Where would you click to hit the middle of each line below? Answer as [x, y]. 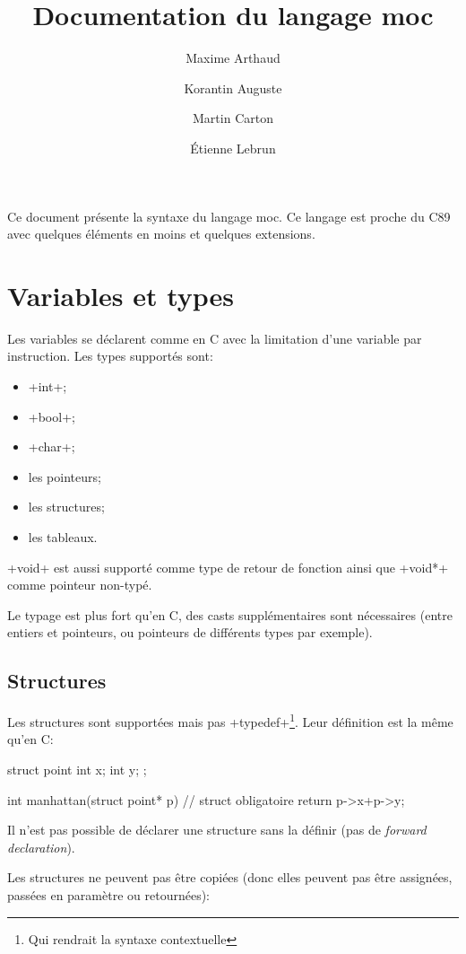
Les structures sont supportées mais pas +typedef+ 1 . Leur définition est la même [230, 720]
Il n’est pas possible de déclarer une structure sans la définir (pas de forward [217, 830]
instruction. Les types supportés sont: [110, 356]
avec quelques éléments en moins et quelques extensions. [161, 234]
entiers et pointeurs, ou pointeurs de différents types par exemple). [190, 632]
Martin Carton [233, 118]
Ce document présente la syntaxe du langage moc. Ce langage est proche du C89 [229, 216]
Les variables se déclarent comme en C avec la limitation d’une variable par [215, 338]
